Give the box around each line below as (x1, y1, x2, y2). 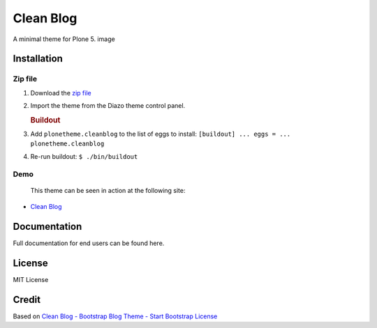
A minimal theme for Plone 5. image (13, 35, 115, 43)
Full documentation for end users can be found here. (13, 239, 165, 247)
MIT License (13, 275, 49, 283)
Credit (13, 293, 41, 306)
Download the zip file (30, 88, 91, 97)
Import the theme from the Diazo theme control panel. (30, 102, 186, 110)
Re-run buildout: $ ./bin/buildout (30, 152, 138, 160)
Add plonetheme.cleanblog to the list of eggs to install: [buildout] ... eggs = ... (30, 130, 291, 138)
